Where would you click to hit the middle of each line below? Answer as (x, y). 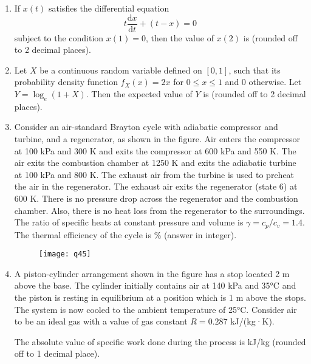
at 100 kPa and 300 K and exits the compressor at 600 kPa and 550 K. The (155, 150)
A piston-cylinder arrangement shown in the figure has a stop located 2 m (152, 273)
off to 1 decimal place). (57, 353)
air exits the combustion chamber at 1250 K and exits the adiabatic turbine (155, 163)
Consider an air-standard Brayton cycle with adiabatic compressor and (146, 127)
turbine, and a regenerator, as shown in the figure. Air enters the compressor (157, 139)
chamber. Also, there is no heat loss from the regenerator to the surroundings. (159, 210)
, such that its (255, 70)
